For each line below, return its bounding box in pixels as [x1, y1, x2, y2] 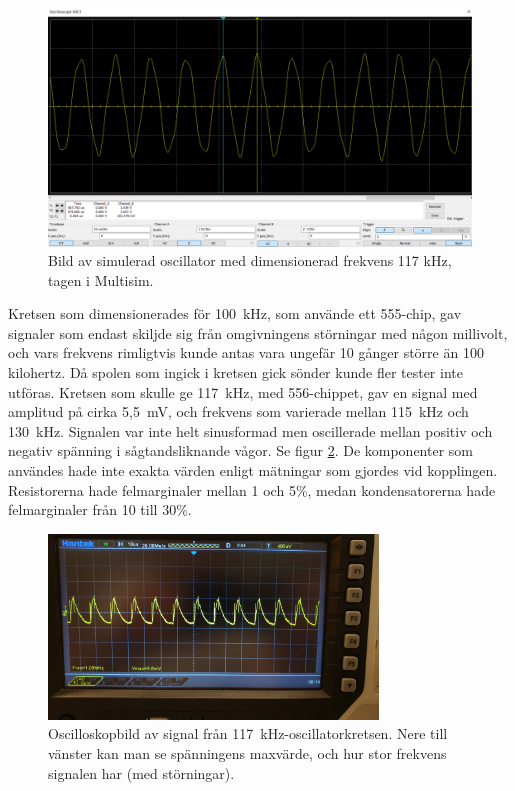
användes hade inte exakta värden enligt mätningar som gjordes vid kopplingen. [8, 460, 498, 481]
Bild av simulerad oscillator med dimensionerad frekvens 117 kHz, [48, 250, 452, 271]
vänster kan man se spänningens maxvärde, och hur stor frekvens [48, 743, 447, 764]
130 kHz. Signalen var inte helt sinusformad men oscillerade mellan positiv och [8, 420, 493, 441]
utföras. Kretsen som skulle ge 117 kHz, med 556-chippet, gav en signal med [8, 381, 478, 402]
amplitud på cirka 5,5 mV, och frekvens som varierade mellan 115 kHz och [8, 401, 469, 422]
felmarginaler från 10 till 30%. [8, 499, 192, 520]
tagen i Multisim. [48, 269, 154, 290]
